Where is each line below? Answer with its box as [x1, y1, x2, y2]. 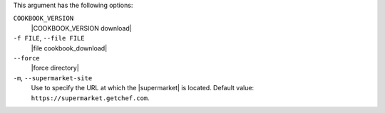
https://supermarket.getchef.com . [31, 93, 150, 102]
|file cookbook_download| [31, 43, 108, 53]
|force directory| [31, 64, 80, 72]
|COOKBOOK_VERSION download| [31, 23, 132, 32]
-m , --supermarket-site [13, 73, 93, 82]
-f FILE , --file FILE [13, 34, 85, 43]
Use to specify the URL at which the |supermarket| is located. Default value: [31, 84, 255, 92]
